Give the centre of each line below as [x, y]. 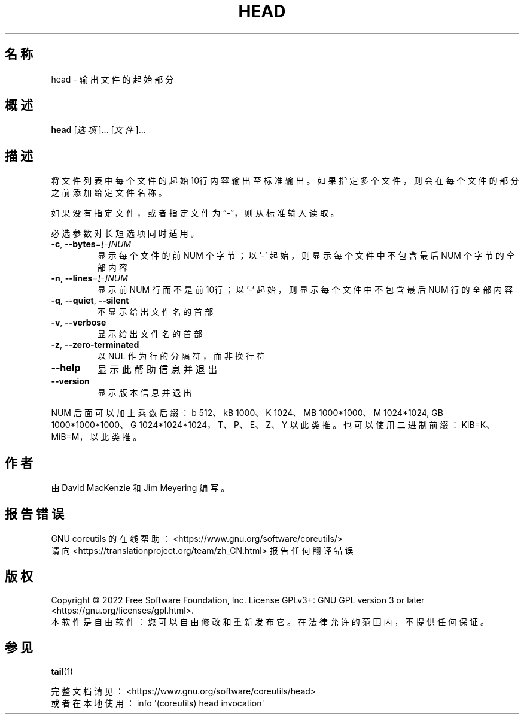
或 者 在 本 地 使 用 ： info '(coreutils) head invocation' [158, 703]
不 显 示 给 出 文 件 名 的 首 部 [155, 312]
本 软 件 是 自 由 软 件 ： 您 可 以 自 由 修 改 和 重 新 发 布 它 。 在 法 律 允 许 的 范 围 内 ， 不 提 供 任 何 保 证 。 [270, 621]
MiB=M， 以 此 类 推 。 [96, 437]
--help [66, 368]
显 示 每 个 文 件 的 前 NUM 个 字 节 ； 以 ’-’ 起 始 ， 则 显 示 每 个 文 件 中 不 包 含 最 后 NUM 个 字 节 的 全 [306, 256]
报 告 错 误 [34, 514]
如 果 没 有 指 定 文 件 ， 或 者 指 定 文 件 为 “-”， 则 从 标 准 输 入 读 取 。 [195, 213]
